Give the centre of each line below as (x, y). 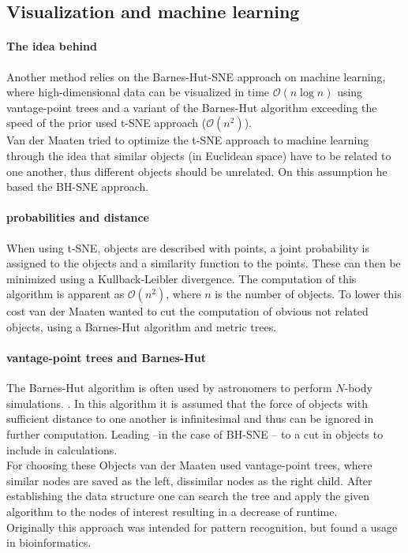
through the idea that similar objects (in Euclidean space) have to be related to (199, 155)
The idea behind (52, 46)
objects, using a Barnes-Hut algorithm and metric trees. (142, 326)
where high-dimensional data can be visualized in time (138, 92)
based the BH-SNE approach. (78, 187)
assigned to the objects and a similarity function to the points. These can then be (204, 263)
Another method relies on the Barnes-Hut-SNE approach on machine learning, (196, 76)
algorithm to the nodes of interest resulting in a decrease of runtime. (172, 512)
